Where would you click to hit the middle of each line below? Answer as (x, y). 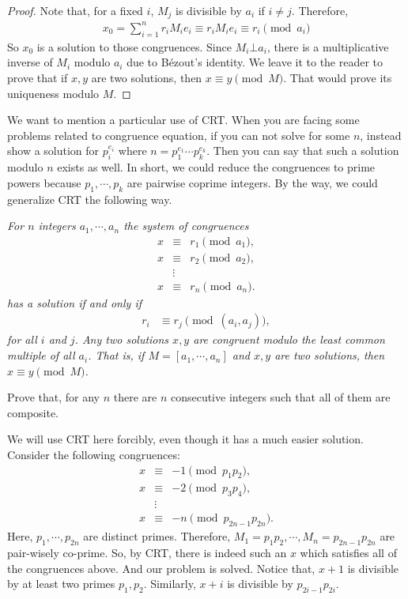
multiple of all (41, 355)
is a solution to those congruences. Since (134, 46)
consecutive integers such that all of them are (280, 397)
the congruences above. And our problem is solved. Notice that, (161, 568)
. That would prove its (338, 77)
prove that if (38, 77)
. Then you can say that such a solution (303, 151)
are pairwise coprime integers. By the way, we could (252, 182)
